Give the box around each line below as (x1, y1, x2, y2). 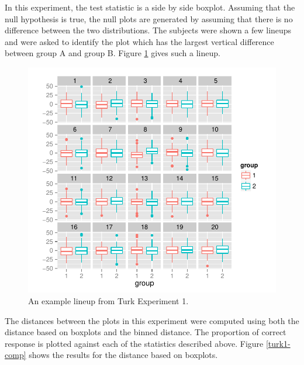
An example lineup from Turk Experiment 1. (28, 295, 189, 307)
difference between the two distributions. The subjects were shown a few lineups (5, 24, 292, 36)
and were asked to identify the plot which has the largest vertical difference (5, 35, 274, 47)
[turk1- (265, 337, 291, 349)
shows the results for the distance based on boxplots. (29, 349, 218, 361)
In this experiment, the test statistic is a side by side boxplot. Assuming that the (5, 1, 295, 13)
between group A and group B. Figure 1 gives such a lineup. (5, 47, 220, 59)
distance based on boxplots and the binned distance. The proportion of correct (5, 326, 286, 338)
